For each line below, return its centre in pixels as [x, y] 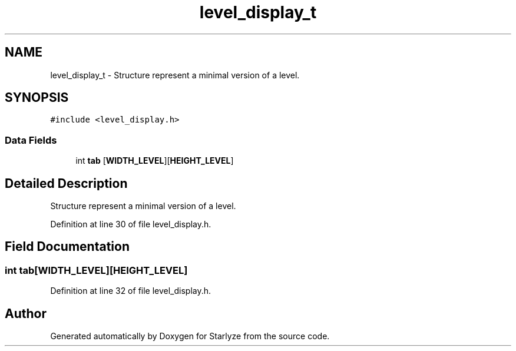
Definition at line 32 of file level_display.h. [131, 291]
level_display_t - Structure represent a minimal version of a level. [175, 75]
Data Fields [31, 140]
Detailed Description [66, 183]
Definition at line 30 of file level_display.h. [131, 224]
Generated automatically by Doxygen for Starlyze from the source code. [190, 336]
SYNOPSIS [37, 98]
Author [26, 313]
